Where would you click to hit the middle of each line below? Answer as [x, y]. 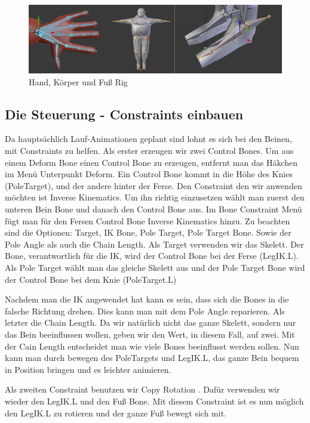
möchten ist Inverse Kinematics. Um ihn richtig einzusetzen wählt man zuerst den [155, 197]
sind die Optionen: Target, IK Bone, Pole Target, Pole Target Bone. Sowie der [148, 232]
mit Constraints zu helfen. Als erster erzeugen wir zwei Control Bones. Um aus [149, 151]
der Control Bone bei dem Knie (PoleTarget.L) [91, 279]
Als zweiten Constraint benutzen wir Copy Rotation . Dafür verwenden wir [142, 389]
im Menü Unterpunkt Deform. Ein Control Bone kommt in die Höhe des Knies [149, 174]
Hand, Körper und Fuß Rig [78, 81]
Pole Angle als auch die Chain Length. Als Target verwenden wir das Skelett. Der [154, 244]
